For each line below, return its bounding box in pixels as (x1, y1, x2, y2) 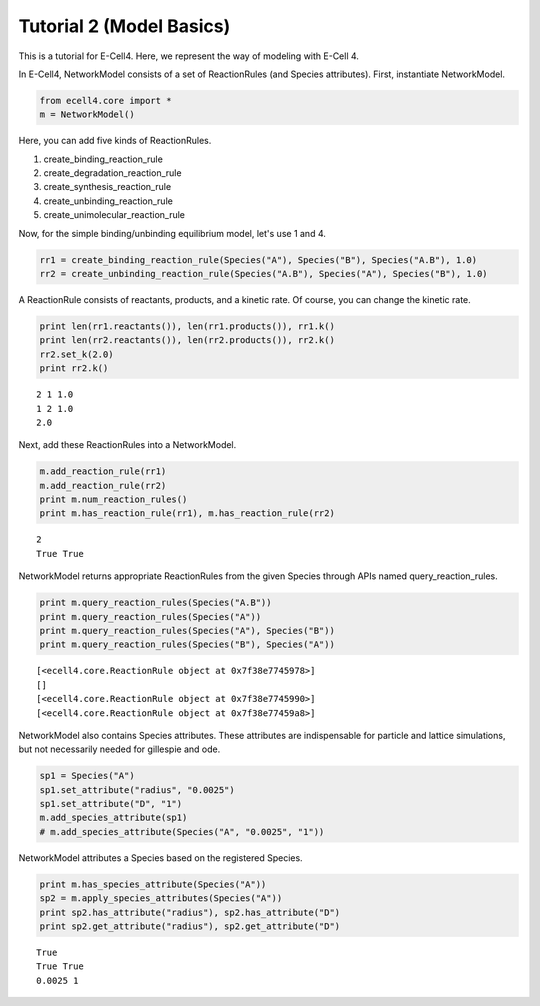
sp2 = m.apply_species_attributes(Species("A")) (39, 893, 283, 904)
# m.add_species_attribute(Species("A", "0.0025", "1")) (39, 826, 325, 837)
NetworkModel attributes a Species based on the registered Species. (18, 851, 304, 864)
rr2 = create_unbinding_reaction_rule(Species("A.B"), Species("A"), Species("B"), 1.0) (39, 268, 489, 280)
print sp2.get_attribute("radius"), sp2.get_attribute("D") (39, 921, 341, 932)
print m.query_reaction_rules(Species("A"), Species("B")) (39, 625, 335, 636)
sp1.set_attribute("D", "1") (39, 798, 183, 810)
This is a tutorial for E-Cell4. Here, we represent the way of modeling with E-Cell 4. (18, 50, 360, 62)
